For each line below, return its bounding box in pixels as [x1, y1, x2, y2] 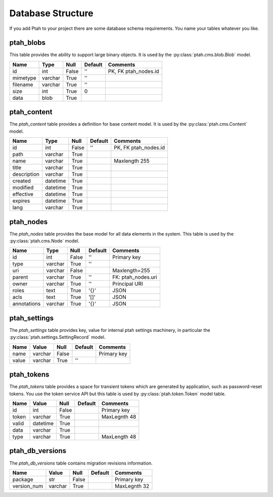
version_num [12, 482, 43, 489]
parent [12, 274, 28, 281]
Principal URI [112, 280, 144, 287]
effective [12, 190, 34, 198]
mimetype [12, 74, 36, 81]
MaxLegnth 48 [101, 413, 136, 420]
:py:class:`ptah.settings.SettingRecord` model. [9, 334, 106, 340]
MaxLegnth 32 [114, 482, 150, 489]
